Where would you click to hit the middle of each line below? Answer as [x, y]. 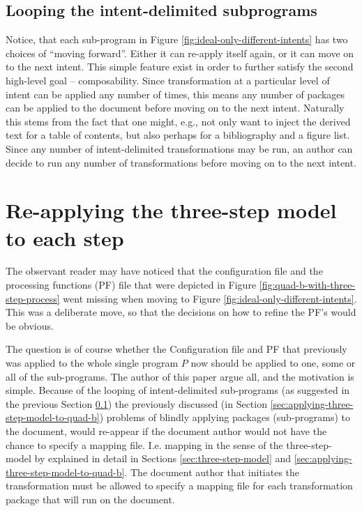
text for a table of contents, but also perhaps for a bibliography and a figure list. [178, 135]
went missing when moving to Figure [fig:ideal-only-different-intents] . [210, 298]
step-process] [33, 298]
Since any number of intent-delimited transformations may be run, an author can [179, 148]
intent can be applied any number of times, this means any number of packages [175, 94]
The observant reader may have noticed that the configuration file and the [164, 271]
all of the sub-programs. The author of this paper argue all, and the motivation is [180, 376]
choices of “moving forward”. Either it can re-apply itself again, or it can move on [180, 53]
